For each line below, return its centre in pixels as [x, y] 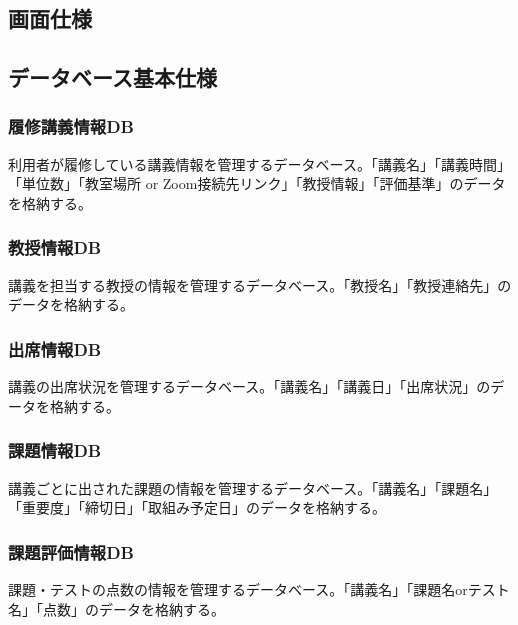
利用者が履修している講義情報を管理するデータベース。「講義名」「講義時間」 [259, 163]
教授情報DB [55, 247]
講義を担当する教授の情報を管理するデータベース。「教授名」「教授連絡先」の [260, 284]
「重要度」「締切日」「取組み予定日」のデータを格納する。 [197, 507]
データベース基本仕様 [112, 77]
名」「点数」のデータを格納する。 [116, 608]
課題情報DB [55, 450]
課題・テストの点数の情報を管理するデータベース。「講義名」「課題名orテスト [259, 589]
